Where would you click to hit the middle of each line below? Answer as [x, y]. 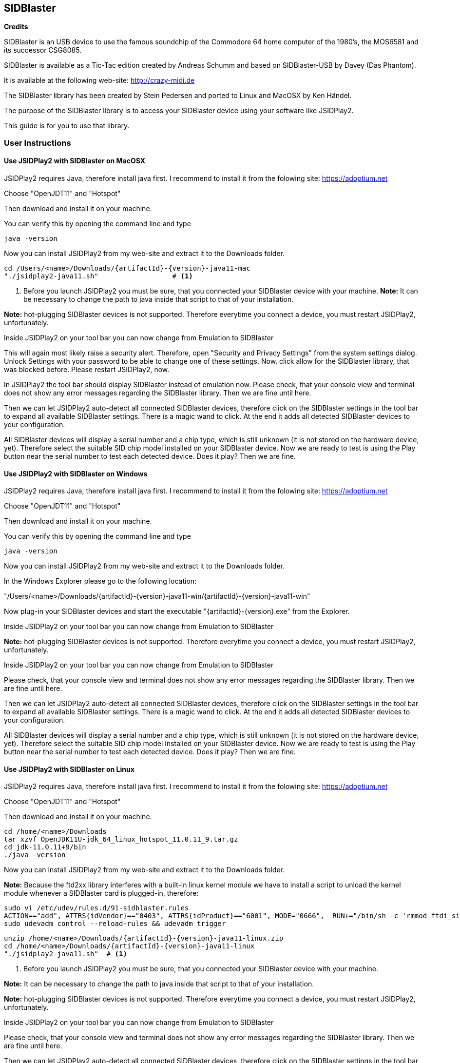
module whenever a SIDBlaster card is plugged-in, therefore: [101, 893]
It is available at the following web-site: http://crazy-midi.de [99, 80]
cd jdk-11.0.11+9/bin [45, 847]
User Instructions [38, 143]
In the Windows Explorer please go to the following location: [100, 581]
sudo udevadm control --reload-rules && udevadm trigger [115, 924]
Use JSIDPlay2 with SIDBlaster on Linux [69, 769]
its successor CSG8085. [43, 50]
